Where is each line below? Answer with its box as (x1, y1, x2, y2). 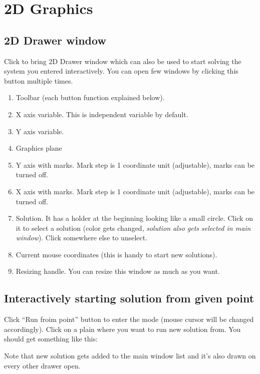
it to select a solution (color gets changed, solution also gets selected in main (16, 222, 251, 233)
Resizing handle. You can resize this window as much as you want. (16, 266, 220, 276)
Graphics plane (16, 143, 62, 153)
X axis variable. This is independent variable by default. (16, 109, 188, 119)
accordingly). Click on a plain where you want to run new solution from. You (4, 323, 241, 334)
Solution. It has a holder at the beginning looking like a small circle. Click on (16, 213, 253, 223)
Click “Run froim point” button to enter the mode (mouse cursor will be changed (4, 314, 254, 324)
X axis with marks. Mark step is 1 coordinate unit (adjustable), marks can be (16, 186, 255, 196)
